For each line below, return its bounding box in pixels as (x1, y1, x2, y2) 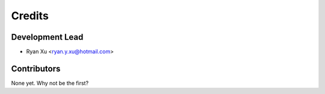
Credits (11, 9, 49, 22)
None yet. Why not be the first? (11, 79, 89, 87)
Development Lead (11, 32, 84, 42)
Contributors (11, 63, 61, 74)
